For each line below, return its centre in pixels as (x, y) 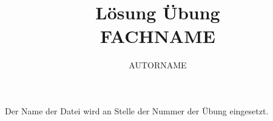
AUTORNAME (158, 65)
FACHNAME (158, 36)
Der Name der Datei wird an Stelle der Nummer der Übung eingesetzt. (137, 110)
